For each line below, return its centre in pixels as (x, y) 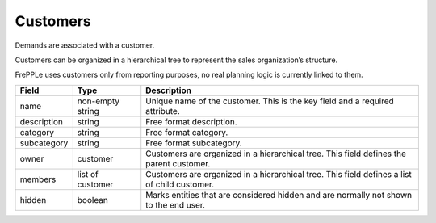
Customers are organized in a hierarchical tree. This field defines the (276, 154)
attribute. (163, 111)
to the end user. (176, 204)
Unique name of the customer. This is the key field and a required (270, 101)
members (38, 179)
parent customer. (178, 163)
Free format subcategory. (194, 143)
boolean (93, 200)
